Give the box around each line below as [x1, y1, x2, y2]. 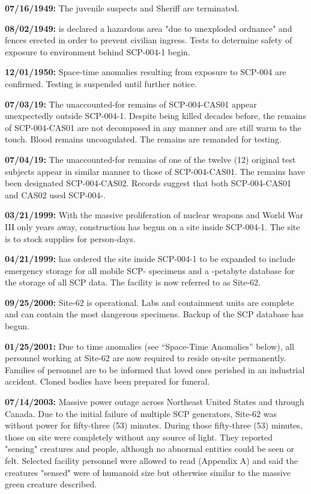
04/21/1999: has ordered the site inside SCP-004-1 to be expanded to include [5, 252, 295, 265]
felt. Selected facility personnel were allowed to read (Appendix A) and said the [5, 454, 298, 466]
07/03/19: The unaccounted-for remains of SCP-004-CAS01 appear [5, 97, 257, 110]
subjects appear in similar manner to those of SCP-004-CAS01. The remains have [5, 165, 306, 177]
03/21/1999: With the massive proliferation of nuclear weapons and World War [5, 209, 303, 221]
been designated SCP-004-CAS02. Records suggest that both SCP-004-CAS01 [5, 177, 291, 189]
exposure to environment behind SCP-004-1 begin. [5, 45, 190, 58]
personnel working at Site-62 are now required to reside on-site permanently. [5, 352, 286, 364]
